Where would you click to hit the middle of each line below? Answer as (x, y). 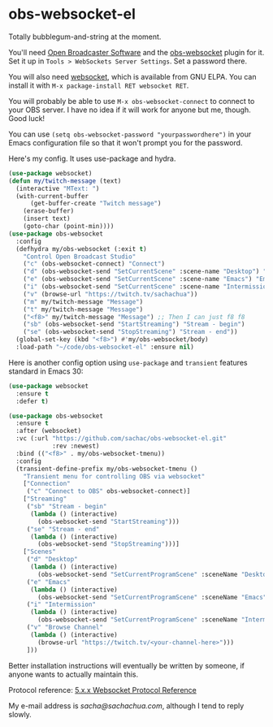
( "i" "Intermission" (61, 605)
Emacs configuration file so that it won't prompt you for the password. (126, 142)
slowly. (20, 714)
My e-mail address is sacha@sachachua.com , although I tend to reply (126, 705)
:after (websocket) (49, 431)
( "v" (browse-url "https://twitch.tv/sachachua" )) (110, 294)
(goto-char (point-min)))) (69, 227)
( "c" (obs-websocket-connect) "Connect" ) (94, 264)
